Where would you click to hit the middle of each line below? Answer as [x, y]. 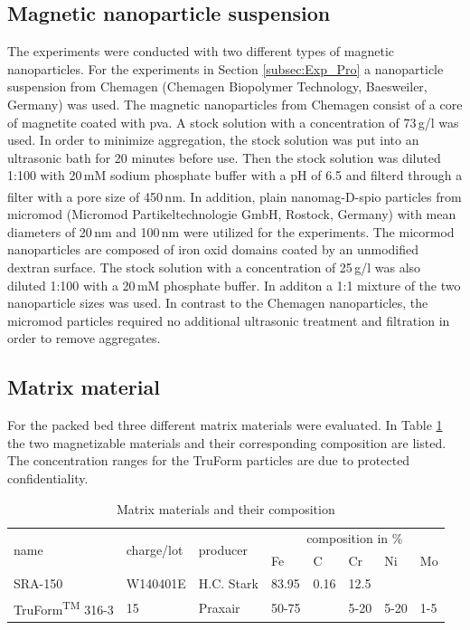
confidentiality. [48, 477]
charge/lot [155, 549]
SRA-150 [38, 583]
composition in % [355, 538]
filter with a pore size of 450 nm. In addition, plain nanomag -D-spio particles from [235, 196]
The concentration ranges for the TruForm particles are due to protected [209, 460]
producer [223, 549]
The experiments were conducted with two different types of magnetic [201, 51]
